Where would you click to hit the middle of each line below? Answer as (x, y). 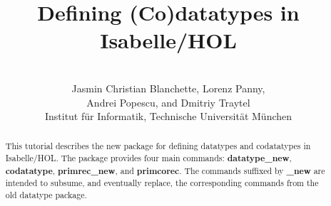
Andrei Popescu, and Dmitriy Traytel (168, 102)
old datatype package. (46, 195)
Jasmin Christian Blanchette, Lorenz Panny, (168, 88)
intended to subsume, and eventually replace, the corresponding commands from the (162, 183)
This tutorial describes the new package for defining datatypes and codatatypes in (158, 146)
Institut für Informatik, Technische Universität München (168, 116)
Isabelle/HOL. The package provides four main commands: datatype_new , (148, 158)
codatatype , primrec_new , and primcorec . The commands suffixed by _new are (165, 170)
